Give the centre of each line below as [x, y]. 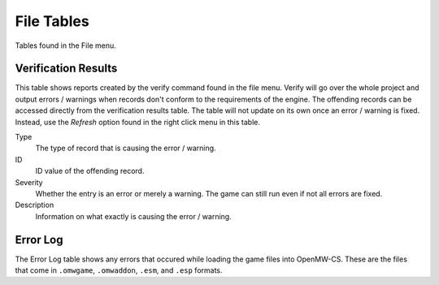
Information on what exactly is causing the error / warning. [133, 216]
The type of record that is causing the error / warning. [126, 148]
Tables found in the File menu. [66, 45]
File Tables [52, 21]
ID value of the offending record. [90, 171]
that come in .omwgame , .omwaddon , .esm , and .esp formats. [119, 270]
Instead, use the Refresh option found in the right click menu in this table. [137, 122]
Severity [29, 182]
